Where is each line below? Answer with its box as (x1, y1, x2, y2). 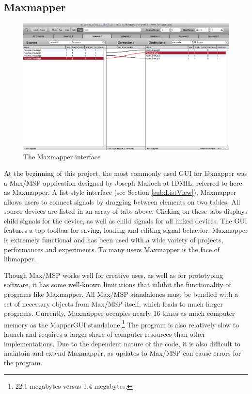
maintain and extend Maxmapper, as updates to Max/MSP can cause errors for (4, 348, 241, 358)
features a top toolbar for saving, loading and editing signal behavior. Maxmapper (4, 225, 248, 235)
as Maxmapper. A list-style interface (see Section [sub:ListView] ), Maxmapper (4, 187, 236, 197)
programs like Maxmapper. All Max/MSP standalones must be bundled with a (4, 289, 238, 299)
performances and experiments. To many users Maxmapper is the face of (4, 244, 220, 254)
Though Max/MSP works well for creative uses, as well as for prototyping (4, 270, 223, 280)
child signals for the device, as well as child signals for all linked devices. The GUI (4, 215, 247, 225)
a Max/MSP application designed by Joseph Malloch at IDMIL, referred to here (4, 177, 242, 188)
